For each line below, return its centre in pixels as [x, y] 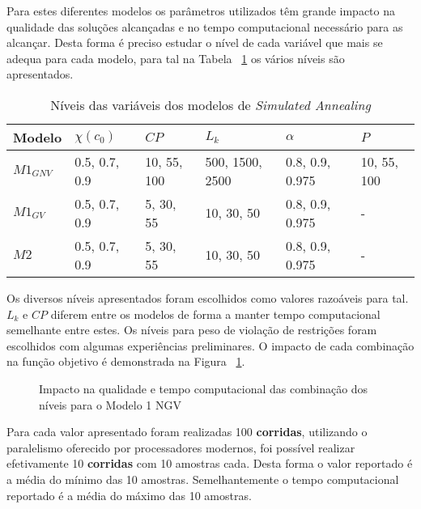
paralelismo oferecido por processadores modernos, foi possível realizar [181, 447]
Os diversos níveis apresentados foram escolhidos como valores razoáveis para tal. [208, 297]
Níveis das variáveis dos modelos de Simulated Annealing [210, 104]
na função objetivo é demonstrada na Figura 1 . [126, 361]
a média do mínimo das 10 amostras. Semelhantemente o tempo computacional [203, 479]
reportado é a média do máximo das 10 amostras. [129, 495]
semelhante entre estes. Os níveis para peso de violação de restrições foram [192, 330]
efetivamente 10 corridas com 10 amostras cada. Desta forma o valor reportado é [210, 463]
